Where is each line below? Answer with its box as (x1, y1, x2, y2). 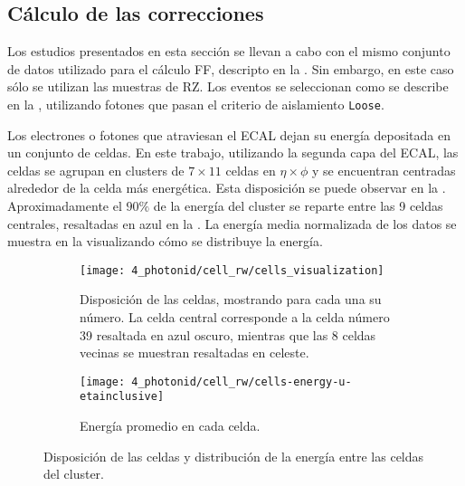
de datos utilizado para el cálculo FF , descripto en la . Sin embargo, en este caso (7, 59, 454, 78)
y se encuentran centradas (311, 160, 456, 179)
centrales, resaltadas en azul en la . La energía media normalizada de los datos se (7, 214, 457, 233)
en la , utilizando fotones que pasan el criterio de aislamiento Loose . (7, 94, 384, 113)
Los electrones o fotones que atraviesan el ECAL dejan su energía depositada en (7, 125, 451, 144)
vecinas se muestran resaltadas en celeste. (80, 343, 309, 362)
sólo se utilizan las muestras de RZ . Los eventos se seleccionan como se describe (7, 77, 449, 96)
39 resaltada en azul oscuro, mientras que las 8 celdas (80, 325, 376, 344)
